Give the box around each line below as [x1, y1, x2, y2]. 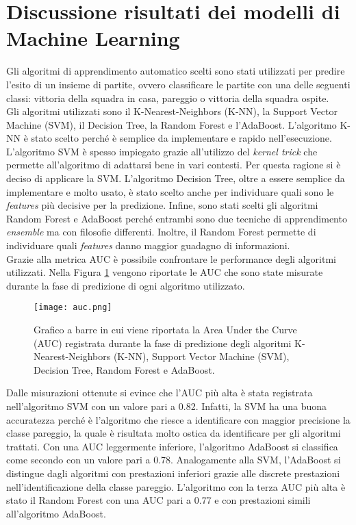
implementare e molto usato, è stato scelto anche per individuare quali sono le [6, 184, 334, 199]
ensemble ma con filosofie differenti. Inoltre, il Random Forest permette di [6, 225, 316, 239]
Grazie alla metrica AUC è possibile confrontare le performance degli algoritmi [6, 251, 336, 266]
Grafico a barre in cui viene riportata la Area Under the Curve [34, 322, 297, 337]
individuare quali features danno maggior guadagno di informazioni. [6, 238, 290, 253]
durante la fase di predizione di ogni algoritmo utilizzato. [6, 278, 245, 292]
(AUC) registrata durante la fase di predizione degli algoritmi [34, 335, 292, 350]
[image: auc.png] [34, 303, 112, 313]
